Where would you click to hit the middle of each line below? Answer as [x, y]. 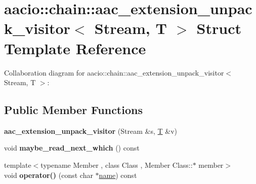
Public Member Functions [73, 110]
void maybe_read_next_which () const [72, 148]
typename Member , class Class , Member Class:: [117, 165]
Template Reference [75, 48]
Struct [219, 28]
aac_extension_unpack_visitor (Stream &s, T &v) [91, 131]
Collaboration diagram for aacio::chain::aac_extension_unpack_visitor [114, 72]
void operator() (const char [49, 175]
